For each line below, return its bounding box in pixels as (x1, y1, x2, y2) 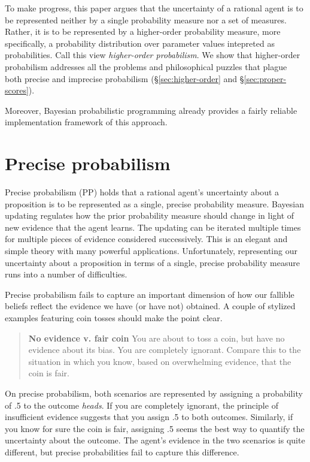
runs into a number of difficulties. (5, 268, 127, 280)
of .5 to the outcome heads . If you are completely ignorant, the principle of (5, 398, 278, 411)
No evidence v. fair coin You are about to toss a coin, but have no (28, 331, 285, 344)
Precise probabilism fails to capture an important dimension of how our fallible (5, 288, 294, 300)
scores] (5, 84, 29, 96)
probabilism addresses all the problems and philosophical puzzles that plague (5, 60, 287, 73)
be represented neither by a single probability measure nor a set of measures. (5, 13, 287, 26)
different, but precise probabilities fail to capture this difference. (5, 445, 239, 458)
